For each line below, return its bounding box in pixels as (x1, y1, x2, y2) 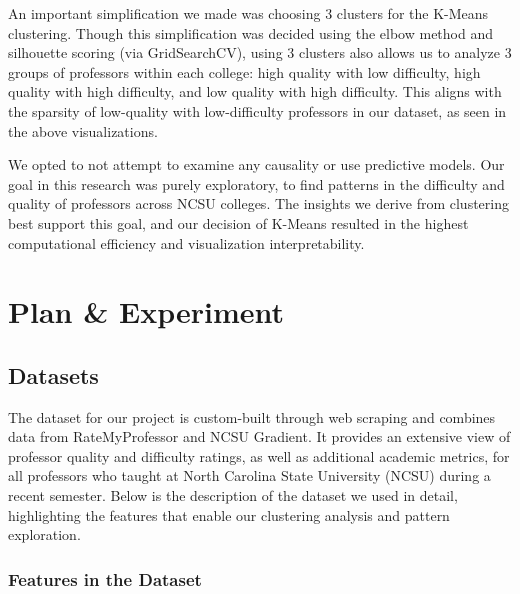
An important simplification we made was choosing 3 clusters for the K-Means (8, 3, 489, 23)
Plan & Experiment (8, 291, 284, 332)
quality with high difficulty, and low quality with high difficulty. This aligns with (8, 81, 502, 102)
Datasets (8, 359, 99, 390)
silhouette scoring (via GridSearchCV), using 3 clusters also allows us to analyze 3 (8, 42, 512, 63)
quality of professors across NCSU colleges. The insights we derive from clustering (8, 193, 509, 214)
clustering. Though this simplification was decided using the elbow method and (8, 22, 493, 43)
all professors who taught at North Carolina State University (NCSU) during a (8, 465, 491, 486)
